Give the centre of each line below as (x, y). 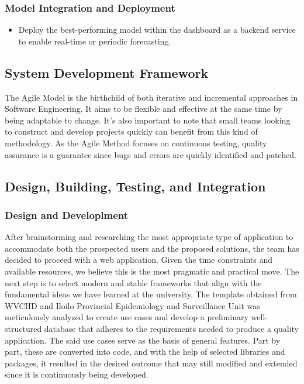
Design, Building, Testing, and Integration (135, 186)
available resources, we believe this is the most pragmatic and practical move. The (152, 271)
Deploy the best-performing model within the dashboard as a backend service (157, 30)
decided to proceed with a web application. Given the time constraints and (139, 260)
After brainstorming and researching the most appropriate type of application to (149, 237)
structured (23, 328)
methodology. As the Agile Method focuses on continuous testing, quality (136, 143)
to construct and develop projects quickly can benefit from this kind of (131, 131)
